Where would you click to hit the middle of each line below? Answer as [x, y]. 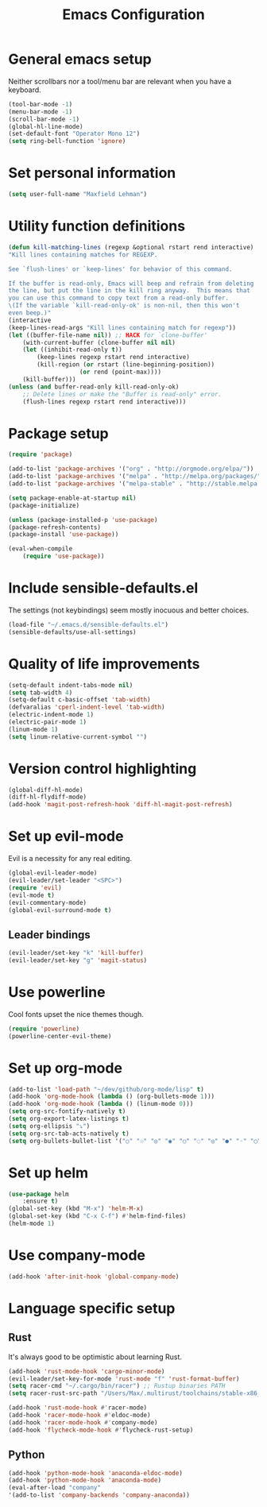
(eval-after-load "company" [55, 1488]
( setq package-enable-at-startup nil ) [72, 498]
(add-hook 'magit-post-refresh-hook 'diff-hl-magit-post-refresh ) [120, 805]
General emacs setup [80, 59]
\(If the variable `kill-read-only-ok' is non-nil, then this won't [124, 306]
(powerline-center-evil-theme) [60, 1036]
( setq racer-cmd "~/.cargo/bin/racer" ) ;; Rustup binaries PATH [117, 1386]
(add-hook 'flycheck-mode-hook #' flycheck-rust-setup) [101, 1430]
